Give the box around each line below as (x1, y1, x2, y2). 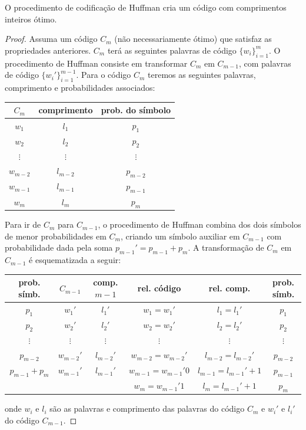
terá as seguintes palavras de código (107, 44, 237, 56)
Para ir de (5, 218, 41, 231)
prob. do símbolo (101, 104, 171, 116)
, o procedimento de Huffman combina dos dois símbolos (98, 218, 301, 231)
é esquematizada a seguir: (29, 254, 121, 266)
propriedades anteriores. (5, 44, 91, 56)
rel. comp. (208, 282, 251, 294)
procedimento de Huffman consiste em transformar (5, 57, 188, 69)
